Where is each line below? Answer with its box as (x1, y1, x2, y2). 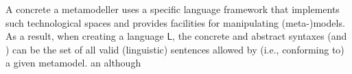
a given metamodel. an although (5, 56, 141, 70)
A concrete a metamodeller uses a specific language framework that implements (5, 2, 340, 16)
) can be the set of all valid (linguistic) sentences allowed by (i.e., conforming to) (5, 42, 344, 56)
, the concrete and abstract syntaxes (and (172, 29, 347, 43)
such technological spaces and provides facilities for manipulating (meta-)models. (5, 15, 345, 29)
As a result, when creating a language (5, 29, 164, 43)
